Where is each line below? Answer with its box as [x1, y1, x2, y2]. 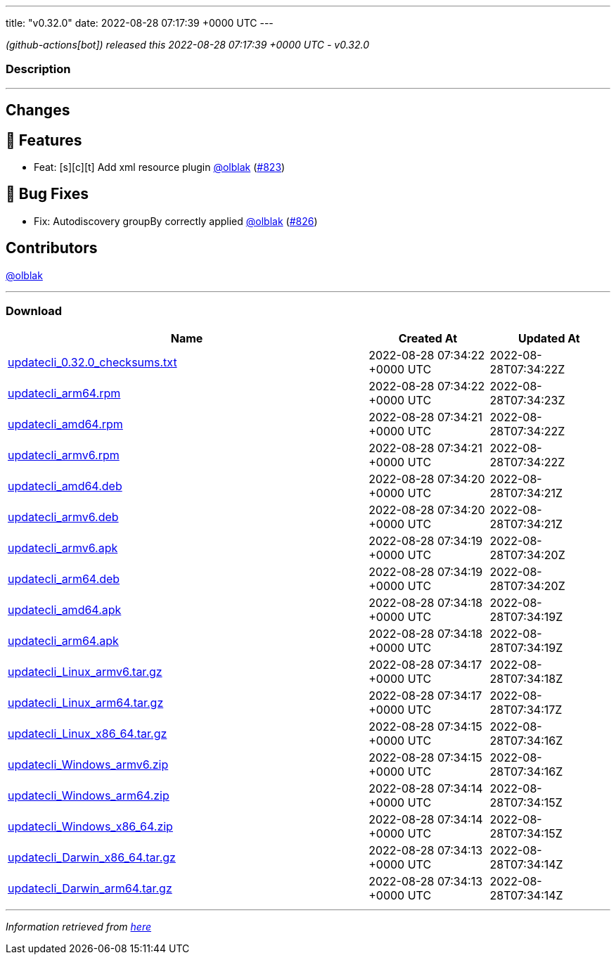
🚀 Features [6, 131, 82, 149]
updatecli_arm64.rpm [8, 386, 121, 401]
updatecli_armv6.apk [8, 541, 118, 556]
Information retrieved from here [6, 921, 152, 933]
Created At [398, 331, 458, 346]
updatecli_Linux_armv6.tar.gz [8, 665, 162, 679]
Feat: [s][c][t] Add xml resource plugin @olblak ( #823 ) [34, 161, 285, 174]
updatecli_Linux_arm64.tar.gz [8, 696, 164, 710]
